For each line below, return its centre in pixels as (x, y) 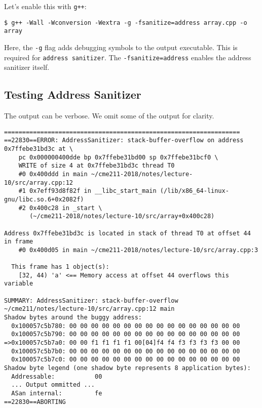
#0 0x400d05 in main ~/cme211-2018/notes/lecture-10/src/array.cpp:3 (138, 250)
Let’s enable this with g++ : (45, 6)
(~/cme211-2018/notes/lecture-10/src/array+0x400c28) (122, 216)
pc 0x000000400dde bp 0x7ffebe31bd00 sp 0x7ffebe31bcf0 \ (118, 157)
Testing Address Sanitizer (73, 94)
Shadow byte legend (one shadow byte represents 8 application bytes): (127, 368)
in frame (19, 242)
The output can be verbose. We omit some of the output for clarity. (109, 116)
